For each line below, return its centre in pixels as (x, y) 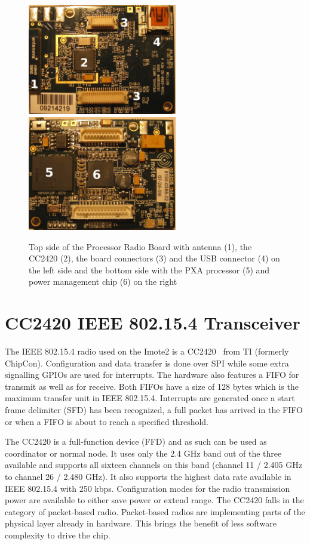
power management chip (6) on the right (103, 281)
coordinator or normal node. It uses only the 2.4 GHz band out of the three (143, 453)
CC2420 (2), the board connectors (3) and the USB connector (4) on (154, 258)
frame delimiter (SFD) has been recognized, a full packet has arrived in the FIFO (154, 409)
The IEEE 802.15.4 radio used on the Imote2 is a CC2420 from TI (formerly (147, 351)
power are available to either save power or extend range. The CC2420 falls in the (154, 500)
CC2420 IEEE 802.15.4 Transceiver (153, 323)
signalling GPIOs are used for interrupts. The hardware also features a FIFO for (152, 375)
